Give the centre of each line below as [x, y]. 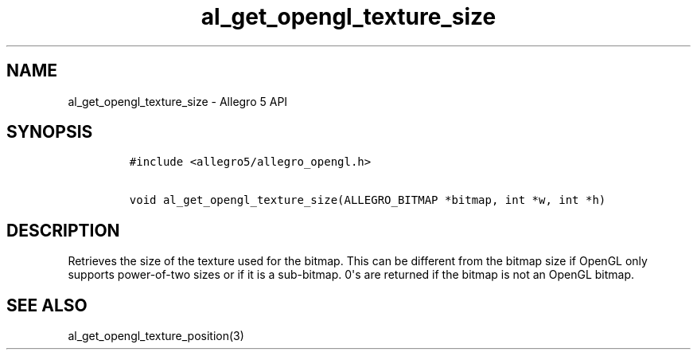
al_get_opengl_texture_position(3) [156, 336]
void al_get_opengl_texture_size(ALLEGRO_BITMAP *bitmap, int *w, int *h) [368, 200]
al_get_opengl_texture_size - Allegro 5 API [178, 101]
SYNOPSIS [50, 132]
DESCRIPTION [63, 230]
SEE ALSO [47, 305]
